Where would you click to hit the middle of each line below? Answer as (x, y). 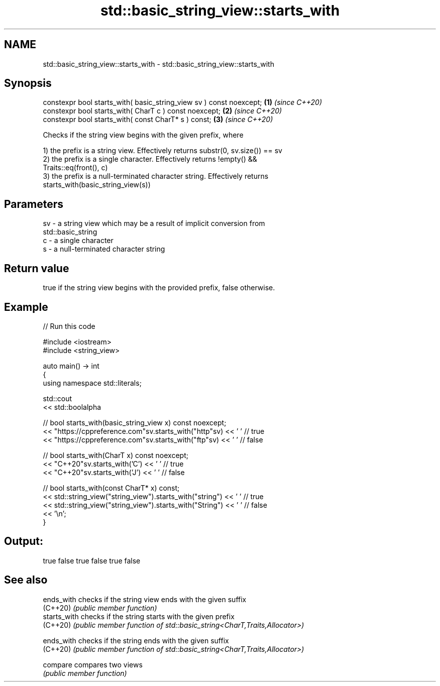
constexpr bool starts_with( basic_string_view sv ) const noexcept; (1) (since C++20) (182, 102)
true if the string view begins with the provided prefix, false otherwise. (159, 288)
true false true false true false (92, 560)
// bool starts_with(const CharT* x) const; (111, 488)
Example (26, 307)
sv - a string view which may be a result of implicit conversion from (154, 223)
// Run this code (69, 326)
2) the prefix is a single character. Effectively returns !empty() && (150, 159)
